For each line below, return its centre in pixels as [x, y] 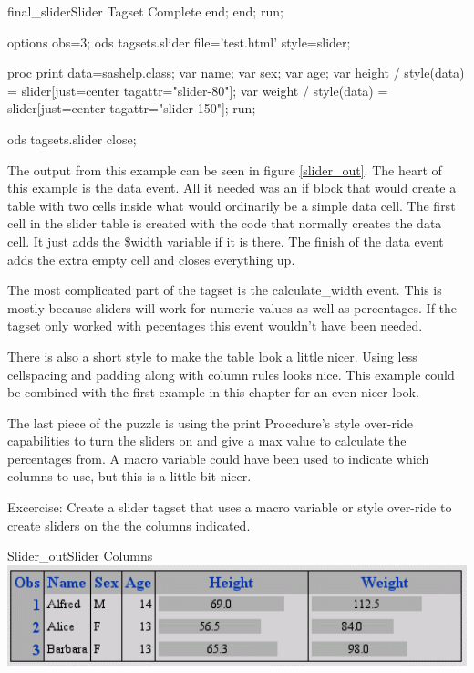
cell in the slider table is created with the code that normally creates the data [225, 223]
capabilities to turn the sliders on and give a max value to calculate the [207, 441]
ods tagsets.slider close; [72, 138]
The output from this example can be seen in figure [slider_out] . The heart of [225, 169]
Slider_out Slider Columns [80, 556]
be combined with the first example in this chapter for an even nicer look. [213, 392]
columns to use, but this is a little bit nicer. [129, 476]
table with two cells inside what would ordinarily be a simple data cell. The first [232, 205]
